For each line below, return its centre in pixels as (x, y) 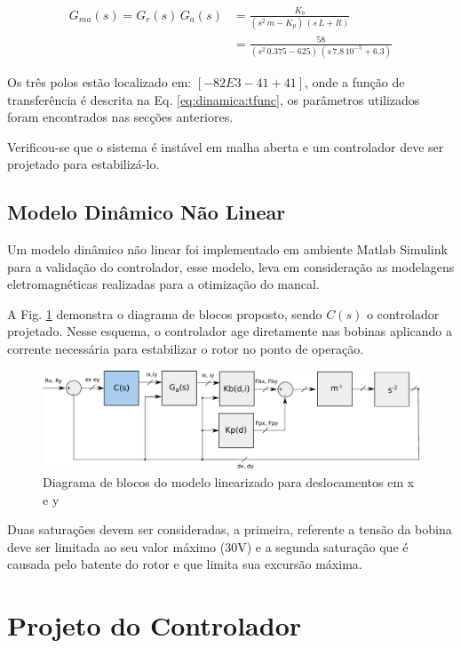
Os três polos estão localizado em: (99, 81)
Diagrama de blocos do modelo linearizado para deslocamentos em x (229, 482)
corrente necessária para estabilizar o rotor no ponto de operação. (186, 349)
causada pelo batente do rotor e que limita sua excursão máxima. (185, 564)
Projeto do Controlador (155, 625)
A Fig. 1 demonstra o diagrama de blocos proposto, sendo (165, 313)
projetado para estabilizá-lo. (83, 164)
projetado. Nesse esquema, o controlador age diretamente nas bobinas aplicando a (230, 331)
